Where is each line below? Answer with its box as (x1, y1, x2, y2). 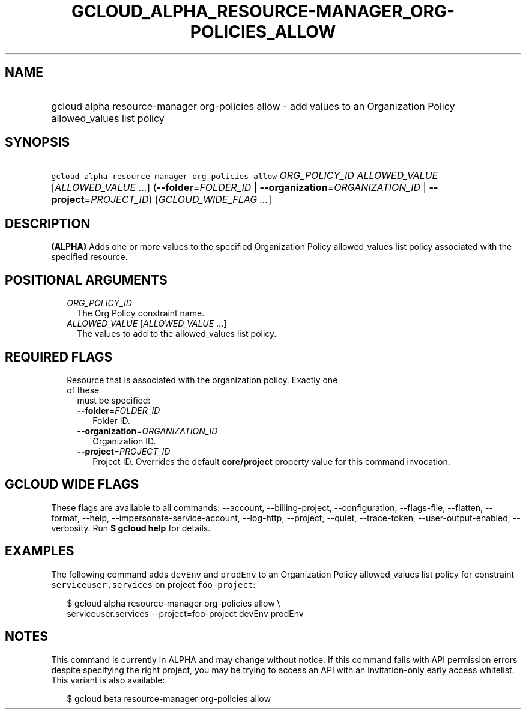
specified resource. (51, 252, 128, 262)
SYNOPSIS (5, 135, 70, 150)
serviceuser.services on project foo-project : (51, 579, 256, 590)
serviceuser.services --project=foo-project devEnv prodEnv (67, 608, 304, 619)
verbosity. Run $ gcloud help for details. (51, 522, 211, 533)
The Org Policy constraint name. (77, 308, 205, 319)
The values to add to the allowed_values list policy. (77, 328, 277, 339)
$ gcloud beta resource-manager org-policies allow (67, 693, 271, 704)
